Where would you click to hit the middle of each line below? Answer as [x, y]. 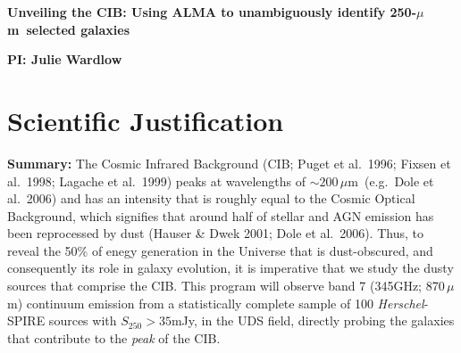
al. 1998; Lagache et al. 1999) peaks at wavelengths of [156, 181]
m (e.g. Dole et [391, 181]
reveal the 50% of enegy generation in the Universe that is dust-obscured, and [220, 250]
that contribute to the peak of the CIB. [114, 337]
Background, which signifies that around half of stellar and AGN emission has [221, 215]
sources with [83, 320]
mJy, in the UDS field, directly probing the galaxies [313, 320]
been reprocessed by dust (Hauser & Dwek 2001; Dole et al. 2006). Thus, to [215, 233]
